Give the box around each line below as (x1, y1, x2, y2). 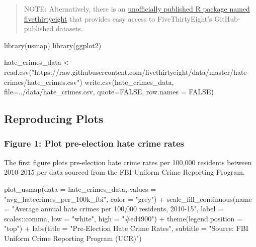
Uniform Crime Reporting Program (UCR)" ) (4, 232, 142, 243)
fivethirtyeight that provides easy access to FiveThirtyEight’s (24, 13, 212, 24)
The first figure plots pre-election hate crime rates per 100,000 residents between (4, 157, 252, 167)
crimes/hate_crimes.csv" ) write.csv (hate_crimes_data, (4, 76, 174, 87)
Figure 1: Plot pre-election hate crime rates (4, 137, 185, 150)
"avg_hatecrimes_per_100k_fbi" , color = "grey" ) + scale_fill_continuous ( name (4, 193, 252, 204)
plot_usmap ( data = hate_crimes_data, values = (4, 183, 156, 194)
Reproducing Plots (4, 111, 104, 127)
